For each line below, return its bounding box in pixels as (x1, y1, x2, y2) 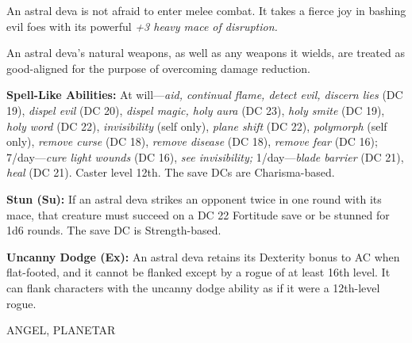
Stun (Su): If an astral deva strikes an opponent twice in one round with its (6, 190, 382, 207)
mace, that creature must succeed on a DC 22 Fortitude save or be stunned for (6, 206, 390, 223)
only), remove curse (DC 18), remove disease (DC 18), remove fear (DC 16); (6, 133, 378, 150)
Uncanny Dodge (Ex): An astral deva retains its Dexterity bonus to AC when (6, 248, 400, 265)
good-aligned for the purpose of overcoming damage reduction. (6, 59, 310, 76)
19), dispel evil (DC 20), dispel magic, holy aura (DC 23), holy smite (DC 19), (6, 101, 385, 118)
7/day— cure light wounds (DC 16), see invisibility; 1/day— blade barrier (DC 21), (6, 148, 404, 165)
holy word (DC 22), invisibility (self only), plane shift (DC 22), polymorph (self (6, 117, 387, 134)
